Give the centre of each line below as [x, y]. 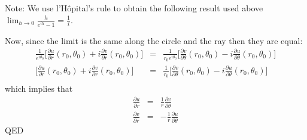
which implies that [39, 88]
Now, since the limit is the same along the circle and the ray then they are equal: [154, 40]
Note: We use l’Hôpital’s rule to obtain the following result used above [134, 8]
